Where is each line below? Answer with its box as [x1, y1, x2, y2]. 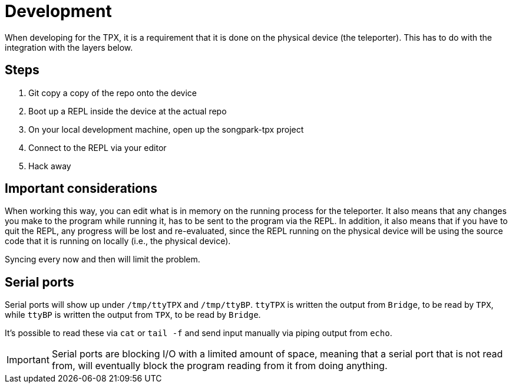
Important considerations [5, 181, 157, 196]
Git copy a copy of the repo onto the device [28, 87, 197, 98]
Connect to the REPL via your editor [28, 142, 167, 153]
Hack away [28, 160, 71, 171]
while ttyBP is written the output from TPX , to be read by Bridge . [5, 310, 261, 320]
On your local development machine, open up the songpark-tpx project [28, 124, 304, 134]
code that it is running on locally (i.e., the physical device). [5, 236, 231, 246]
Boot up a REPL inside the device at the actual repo [28, 106, 227, 116]
